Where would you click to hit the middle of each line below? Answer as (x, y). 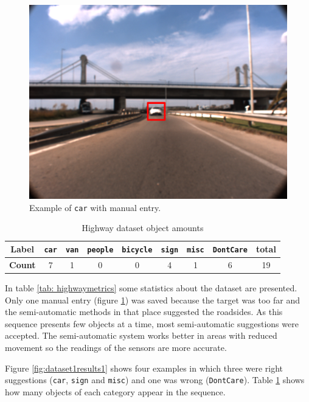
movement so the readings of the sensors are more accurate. (116, 348)
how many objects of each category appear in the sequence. (115, 391)
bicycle (137, 250)
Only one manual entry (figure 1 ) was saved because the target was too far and (152, 300)
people (100, 250)
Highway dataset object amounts (143, 228)
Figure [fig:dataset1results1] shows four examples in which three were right (144, 368)
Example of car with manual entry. (95, 207)
